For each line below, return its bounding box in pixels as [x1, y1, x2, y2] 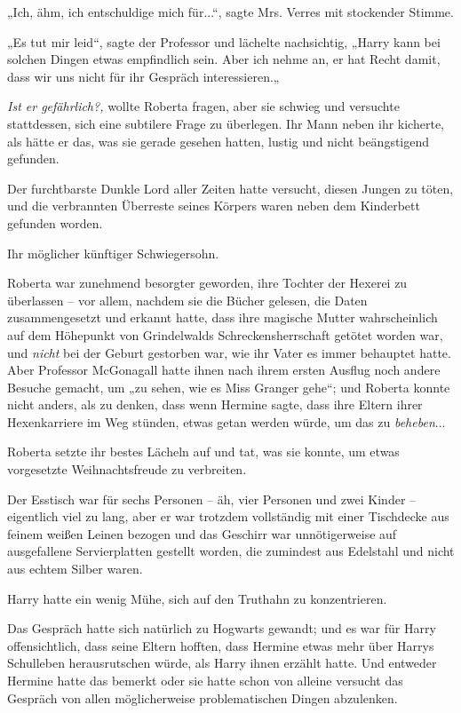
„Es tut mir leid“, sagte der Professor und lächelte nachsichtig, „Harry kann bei [7, 32, 441, 51]
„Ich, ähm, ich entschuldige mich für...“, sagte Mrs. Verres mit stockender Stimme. [7, 3, 454, 20]
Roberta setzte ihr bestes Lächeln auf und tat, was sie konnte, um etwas [7, 442, 400, 461]
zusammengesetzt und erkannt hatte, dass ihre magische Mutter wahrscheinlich [7, 308, 438, 327]
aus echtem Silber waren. [7, 559, 143, 578]
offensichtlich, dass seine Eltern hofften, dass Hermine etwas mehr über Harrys [7, 636, 434, 654]
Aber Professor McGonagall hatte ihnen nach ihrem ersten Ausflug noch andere [7, 360, 441, 379]
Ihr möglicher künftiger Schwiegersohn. [7, 243, 219, 262]
